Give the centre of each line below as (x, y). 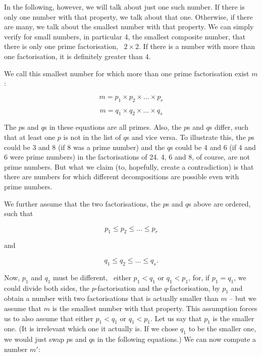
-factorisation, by (194, 288)
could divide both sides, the (47, 288)
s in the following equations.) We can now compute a (174, 339)
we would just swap (34, 339)
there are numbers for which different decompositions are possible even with (122, 176)
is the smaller (233, 318)
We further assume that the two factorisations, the (82, 203)
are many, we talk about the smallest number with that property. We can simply (129, 27)
